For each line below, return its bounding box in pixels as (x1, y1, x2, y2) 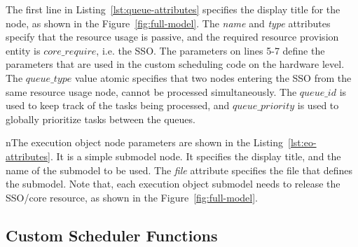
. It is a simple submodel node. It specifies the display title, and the (50, 148, 341, 163)
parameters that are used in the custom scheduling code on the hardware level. (6, 57, 345, 71)
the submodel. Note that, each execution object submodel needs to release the (6, 176, 340, 191)
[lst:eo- (288, 135, 317, 150)
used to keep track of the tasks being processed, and (6, 98, 230, 113)
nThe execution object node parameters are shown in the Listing (6, 135, 284, 150)
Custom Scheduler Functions (6, 224, 218, 246)
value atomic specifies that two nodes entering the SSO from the (74, 70, 352, 85)
